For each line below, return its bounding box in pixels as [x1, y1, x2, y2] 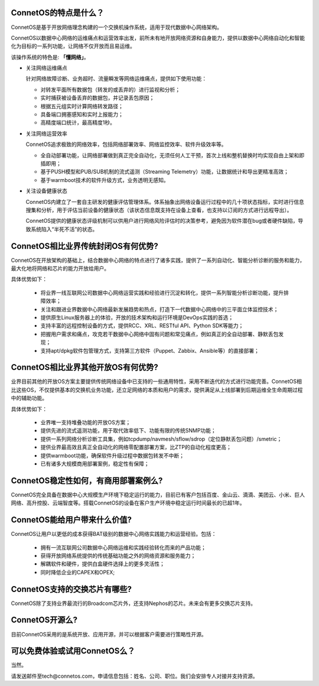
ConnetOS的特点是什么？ [11, 8, 105, 18]
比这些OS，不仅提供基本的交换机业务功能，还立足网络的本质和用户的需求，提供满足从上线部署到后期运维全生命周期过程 [11, 386, 303, 393]
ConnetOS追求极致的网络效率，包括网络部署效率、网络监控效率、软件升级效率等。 [25, 141, 227, 148]
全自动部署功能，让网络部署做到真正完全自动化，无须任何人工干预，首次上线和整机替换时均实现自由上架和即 [40, 151, 304, 159]
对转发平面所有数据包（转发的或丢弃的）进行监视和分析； [40, 86, 180, 93]
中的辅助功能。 [11, 395, 47, 402]
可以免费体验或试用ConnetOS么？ [11, 646, 135, 656]
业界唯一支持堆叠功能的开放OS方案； [40, 419, 131, 425]
